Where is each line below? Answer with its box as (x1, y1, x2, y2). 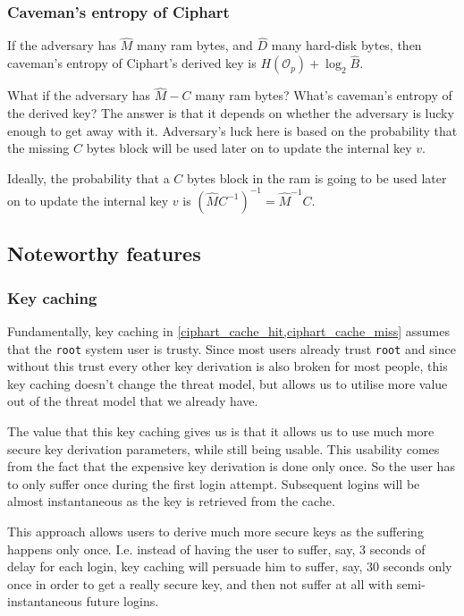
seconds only (383, 557, 452, 576)
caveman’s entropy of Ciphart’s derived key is (7, 54, 257, 72)
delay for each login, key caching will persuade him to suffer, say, (7, 557, 363, 576)
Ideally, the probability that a (7, 168, 170, 187)
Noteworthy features (7, 240, 201, 267)
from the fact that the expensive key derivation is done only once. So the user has (7, 457, 455, 476)
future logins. (86, 592, 159, 611)
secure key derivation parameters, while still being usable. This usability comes (7, 439, 440, 458)
